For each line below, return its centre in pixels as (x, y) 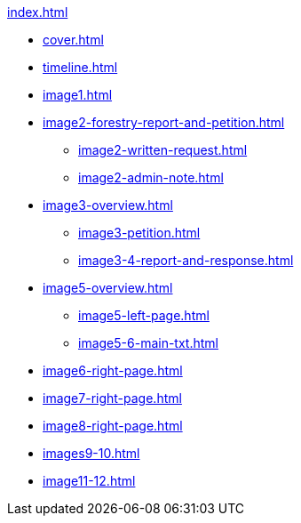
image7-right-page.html (112, 398)
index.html (38, 12)
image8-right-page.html (113, 426)
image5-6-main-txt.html (148, 343)
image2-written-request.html (163, 150)
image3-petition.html (139, 233)
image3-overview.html (108, 205)
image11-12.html (89, 481)
